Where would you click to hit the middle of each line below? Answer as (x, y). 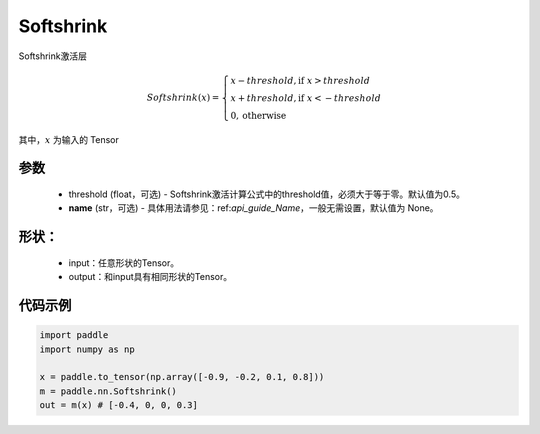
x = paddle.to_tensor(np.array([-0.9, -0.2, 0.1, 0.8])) (182, 377)
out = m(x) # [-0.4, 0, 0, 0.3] (119, 405)
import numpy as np (87, 349)
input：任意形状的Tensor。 (124, 262)
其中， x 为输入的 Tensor (69, 139)
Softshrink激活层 (52, 56)
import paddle (74, 335)
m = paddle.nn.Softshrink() (108, 391)
